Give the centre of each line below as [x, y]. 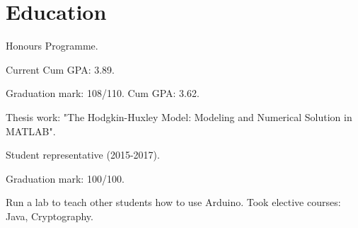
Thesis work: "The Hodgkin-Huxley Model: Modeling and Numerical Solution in [179, 116]
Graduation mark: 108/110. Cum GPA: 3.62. [103, 93]
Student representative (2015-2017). [83, 155]
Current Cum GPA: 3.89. [60, 69]
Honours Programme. [52, 46]
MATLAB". [31, 131]
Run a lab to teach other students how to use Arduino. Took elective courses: [173, 202]
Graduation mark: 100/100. [65, 178]
